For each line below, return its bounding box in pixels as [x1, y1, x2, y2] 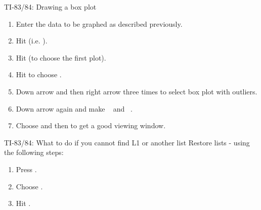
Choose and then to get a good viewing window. [16, 120, 166, 131]
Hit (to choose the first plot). [16, 52, 106, 63]
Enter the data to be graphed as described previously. [16, 18, 183, 29]
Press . [16, 164, 37, 174]
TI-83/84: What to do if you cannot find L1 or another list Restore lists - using [4, 137, 250, 147]
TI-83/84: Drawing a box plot [4, 2, 97, 12]
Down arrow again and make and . [16, 103, 133, 114]
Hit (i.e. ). [16, 35, 48, 46]
